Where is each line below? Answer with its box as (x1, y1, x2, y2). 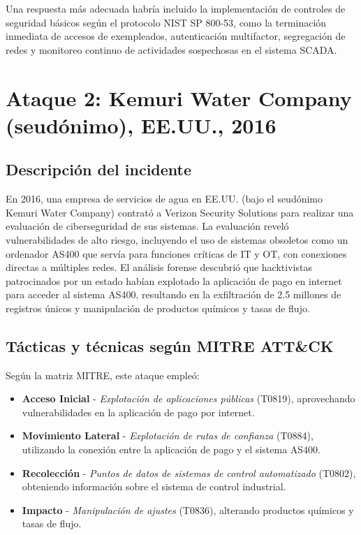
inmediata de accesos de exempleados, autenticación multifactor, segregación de (6, 29, 346, 43)
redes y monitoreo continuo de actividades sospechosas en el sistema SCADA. (6, 42, 337, 57)
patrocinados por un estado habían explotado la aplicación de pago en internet (6, 273, 342, 288)
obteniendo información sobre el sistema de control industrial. (22, 479, 286, 494)
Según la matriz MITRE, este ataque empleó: (6, 367, 200, 382)
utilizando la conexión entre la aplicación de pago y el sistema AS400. (22, 442, 321, 457)
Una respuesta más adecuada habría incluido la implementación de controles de (6, 1, 346, 15)
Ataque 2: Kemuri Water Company (6, 83, 352, 112)
